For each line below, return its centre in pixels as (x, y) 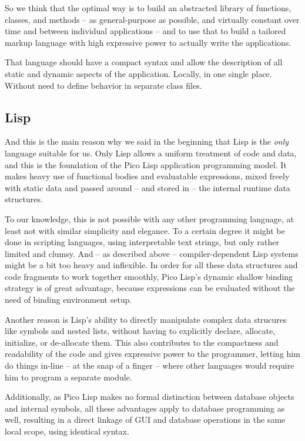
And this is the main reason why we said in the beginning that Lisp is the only (147, 141)
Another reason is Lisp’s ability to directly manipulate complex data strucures (146, 319)
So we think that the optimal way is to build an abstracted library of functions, (148, 8)
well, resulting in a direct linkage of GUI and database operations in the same (145, 420)
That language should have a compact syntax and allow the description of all (144, 62)
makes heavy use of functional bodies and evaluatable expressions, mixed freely (147, 176)
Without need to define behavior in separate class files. (103, 85)
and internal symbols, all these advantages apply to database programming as (145, 408)
